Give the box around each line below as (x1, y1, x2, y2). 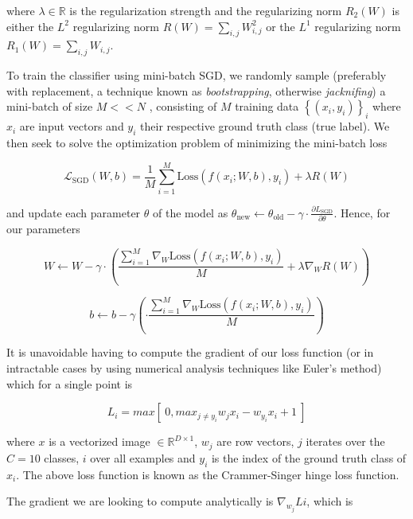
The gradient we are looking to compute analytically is (6, 493, 274, 509)
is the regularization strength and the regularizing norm (69, 2, 342, 18)
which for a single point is (6, 375, 133, 392)
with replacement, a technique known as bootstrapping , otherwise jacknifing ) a (6, 82, 386, 99)
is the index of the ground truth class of (211, 449, 407, 466)
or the (266, 18, 295, 34)
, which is (306, 493, 353, 509)
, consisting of (149, 98, 217, 115)
